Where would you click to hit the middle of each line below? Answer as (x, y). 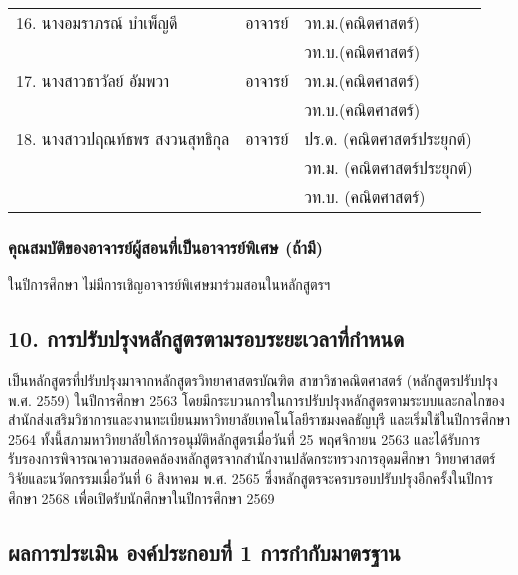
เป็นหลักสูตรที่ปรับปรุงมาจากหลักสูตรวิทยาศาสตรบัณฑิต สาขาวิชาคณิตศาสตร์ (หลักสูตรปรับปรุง (253, 380)
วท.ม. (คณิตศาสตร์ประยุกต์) (388, 167)
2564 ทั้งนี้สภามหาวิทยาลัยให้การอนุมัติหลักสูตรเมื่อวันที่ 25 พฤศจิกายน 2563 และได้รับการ (244, 438)
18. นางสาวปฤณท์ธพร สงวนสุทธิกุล (123, 138)
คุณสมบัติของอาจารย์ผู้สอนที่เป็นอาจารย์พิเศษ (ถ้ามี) (166, 246)
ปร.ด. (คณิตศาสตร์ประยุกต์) (388, 138)
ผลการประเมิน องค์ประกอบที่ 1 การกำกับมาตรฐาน (204, 551)
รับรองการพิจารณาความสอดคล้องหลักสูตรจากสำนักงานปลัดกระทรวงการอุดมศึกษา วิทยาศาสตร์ (252, 458)
